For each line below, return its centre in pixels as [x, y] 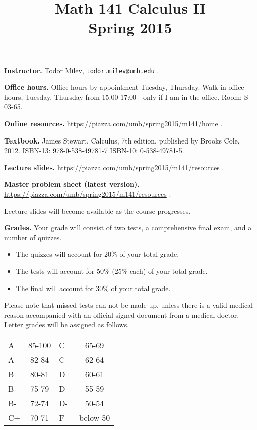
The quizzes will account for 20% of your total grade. [97, 254]
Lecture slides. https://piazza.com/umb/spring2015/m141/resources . [114, 167]
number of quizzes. [33, 237]
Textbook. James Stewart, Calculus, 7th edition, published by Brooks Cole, [122, 140]
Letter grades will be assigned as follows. [67, 324]
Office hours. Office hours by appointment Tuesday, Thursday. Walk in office [124, 87]
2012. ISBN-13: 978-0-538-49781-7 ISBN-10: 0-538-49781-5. [94, 150]
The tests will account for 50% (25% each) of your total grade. [112, 271]
